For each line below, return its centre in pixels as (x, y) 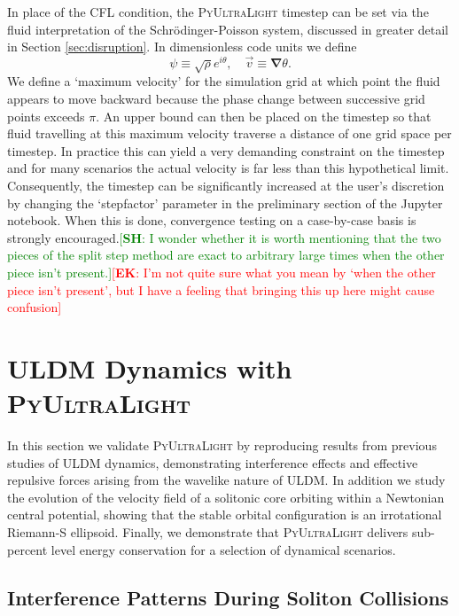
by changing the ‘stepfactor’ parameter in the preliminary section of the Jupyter (225, 203)
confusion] (35, 307)
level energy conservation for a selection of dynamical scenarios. (223, 549)
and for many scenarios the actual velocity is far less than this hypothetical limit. (228, 168)
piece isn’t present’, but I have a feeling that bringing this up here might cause (221, 289)
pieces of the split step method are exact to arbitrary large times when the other (226, 255)
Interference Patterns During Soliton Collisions (228, 597)
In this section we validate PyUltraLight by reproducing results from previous (222, 445)
